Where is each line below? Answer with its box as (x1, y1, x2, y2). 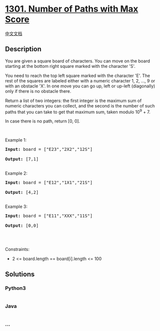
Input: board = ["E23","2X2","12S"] (5, 146, 93, 152)
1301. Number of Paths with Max (5, 3, 139, 15)
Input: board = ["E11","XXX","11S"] (5, 213, 93, 219)
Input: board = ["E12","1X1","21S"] (5, 180, 93, 186)
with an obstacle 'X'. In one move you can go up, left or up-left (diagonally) (5, 83, 155, 89)
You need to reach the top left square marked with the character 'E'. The (5, 72, 150, 79)
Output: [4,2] (5, 189, 39, 195)
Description (5, 45, 41, 53)
